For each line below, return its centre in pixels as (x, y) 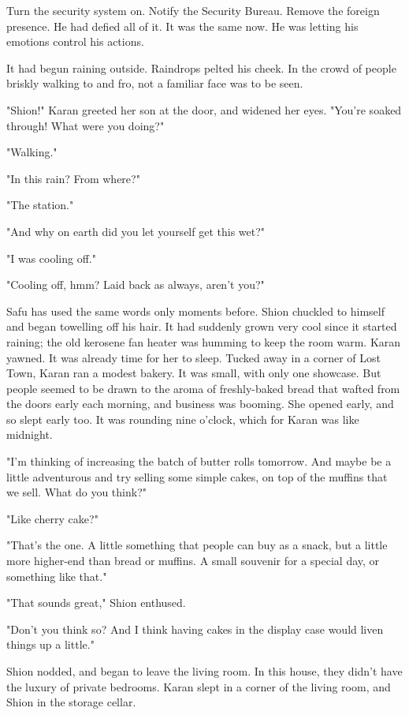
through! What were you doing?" (86, 125)
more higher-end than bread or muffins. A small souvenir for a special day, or (193, 561)
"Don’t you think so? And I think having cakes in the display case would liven (195, 629)
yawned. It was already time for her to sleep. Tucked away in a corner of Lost (194, 357)
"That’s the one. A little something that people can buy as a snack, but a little (197, 545)
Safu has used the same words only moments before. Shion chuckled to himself (196, 311)
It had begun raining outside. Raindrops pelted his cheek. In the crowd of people (201, 67)
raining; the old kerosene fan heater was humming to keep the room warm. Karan (204, 341)
